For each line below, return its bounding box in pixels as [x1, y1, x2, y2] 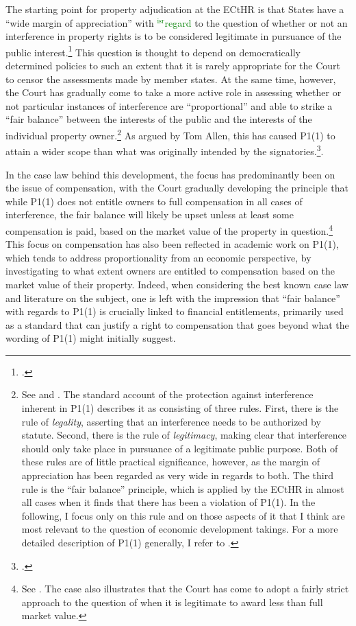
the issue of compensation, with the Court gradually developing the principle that [5, 181, 348, 195]
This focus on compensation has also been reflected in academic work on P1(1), [5, 237, 339, 251]
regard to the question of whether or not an [164, 15, 348, 30]
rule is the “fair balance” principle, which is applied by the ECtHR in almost [21, 481, 344, 496]
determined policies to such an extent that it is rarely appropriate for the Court [5, 58, 340, 73]
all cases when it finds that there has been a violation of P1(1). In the [21, 495, 316, 509]
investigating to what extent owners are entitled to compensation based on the [5, 264, 335, 278]
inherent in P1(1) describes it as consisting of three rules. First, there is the [21, 401, 339, 415]
